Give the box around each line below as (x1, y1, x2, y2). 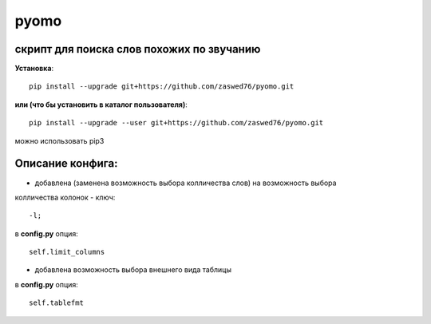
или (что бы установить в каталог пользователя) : (14, 100, 188, 109)
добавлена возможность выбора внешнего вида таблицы (34, 265, 231, 275)
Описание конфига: (14, 156, 118, 171)
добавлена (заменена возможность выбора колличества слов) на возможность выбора (34, 178, 337, 188)
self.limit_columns (29, 247, 105, 257)
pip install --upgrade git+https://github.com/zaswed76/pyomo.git (29, 82, 295, 91)
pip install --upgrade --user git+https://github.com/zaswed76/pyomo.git (29, 118, 324, 128)
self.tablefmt (29, 298, 84, 307)
